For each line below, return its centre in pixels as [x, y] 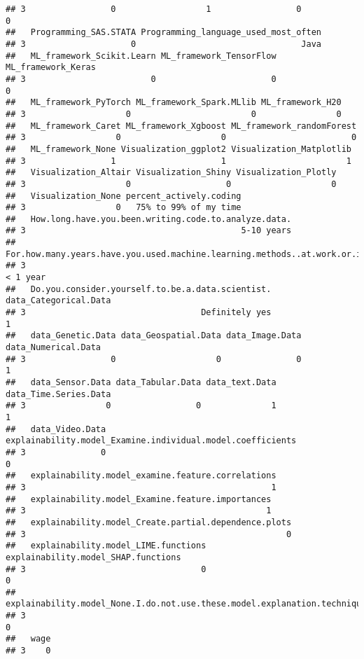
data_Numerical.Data [54, 348]
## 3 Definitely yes [139, 313]
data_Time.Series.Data [58, 394]
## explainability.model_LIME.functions [106, 546]
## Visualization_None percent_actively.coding [124, 196]
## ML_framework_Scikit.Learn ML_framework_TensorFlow [141, 56]
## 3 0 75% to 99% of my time [124, 208]
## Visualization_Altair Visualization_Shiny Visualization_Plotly [171, 173]
